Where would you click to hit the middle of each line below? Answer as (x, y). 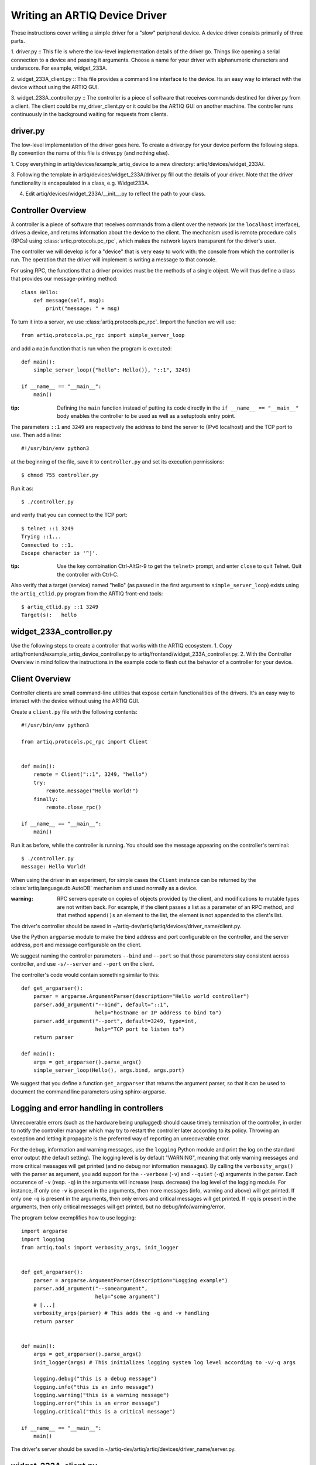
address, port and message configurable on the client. (76, 945)
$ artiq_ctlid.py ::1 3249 (60, 607)
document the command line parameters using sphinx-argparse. (88, 1091)
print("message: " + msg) (83, 309)
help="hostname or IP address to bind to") (158, 1013)
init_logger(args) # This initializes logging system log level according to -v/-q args (164, 1362)
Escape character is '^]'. (60, 553)
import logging (43, 1239)
